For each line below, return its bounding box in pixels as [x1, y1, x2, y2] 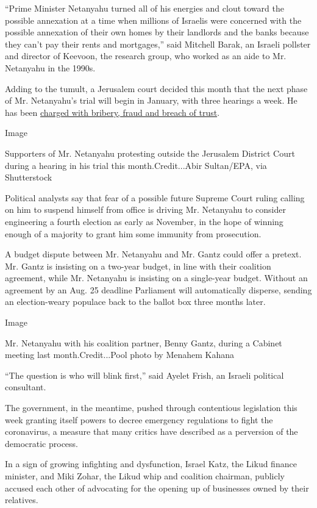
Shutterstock [5, 171, 52, 184]
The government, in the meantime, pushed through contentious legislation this [5, 401, 297, 414]
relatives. [5, 493, 38, 506]
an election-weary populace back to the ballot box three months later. [5, 295, 266, 308]
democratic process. [5, 437, 78, 449]
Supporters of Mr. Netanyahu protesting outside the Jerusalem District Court [5, 146, 295, 159]
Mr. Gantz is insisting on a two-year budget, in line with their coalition [5, 259, 271, 272]
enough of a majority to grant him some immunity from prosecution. [5, 227, 262, 240]
